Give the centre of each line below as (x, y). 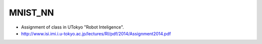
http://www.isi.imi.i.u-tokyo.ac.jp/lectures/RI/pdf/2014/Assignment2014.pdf (96, 33)
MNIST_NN (32, 13)
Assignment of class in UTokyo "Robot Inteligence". (73, 27)
